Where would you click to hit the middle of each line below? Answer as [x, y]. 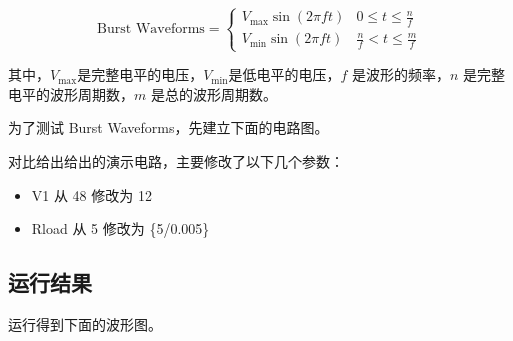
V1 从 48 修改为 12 [91, 194]
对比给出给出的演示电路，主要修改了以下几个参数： [176, 161]
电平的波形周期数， [71, 93]
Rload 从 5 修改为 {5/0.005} [120, 228]
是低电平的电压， [284, 74]
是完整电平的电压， [140, 74]
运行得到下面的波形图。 [85, 323]
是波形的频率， [401, 74]
